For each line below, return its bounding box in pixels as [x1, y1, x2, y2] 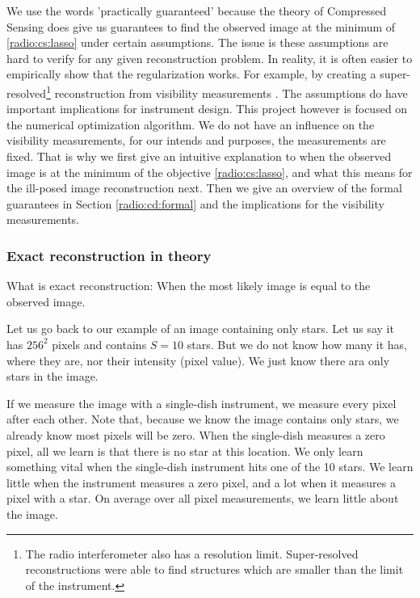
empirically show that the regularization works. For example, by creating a [6, 65, 376, 82]
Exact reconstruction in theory [6, 245, 212, 265]
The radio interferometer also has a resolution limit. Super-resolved [25, 545, 359, 562]
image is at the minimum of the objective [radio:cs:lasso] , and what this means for [6, 163, 413, 180]
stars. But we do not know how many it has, [187, 335, 407, 352]
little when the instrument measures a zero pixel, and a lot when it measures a [6, 474, 396, 491]
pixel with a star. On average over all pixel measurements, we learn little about [6, 490, 399, 507]
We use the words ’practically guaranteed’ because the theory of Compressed [6, 2, 387, 19]
